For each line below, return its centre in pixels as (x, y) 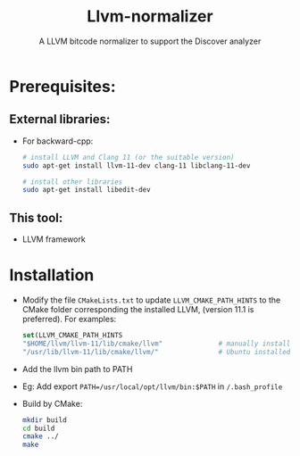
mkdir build (44, 420)
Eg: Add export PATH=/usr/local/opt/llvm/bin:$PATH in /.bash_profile (152, 386)
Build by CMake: (52, 403)
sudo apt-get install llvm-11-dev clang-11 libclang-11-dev (136, 166)
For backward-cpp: (58, 141)
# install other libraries (72, 182)
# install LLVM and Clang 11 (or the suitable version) (128, 157)
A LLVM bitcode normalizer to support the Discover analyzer (150, 41)
